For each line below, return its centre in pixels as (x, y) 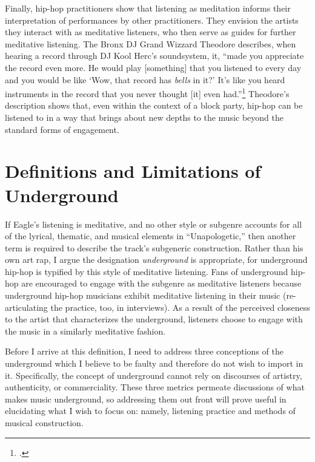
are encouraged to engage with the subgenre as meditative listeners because (161, 283)
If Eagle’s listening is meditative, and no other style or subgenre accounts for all (154, 224)
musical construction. (44, 423)
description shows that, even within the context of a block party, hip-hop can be (154, 105)
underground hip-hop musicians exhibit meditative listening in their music (143, 295)
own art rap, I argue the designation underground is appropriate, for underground (156, 260)
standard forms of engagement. (62, 129)
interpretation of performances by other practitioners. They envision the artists (152, 20)
